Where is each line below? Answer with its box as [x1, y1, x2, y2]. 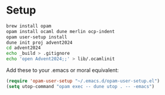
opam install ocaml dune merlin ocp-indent [6, 28, 115, 34]
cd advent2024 [6, 45, 41, 51]
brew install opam [6, 23, 51, 29]
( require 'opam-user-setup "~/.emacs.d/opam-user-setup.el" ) [6, 78, 160, 84]
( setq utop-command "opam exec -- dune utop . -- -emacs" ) [6, 83, 155, 89]
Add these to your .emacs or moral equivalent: [6, 67, 119, 74]
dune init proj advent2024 [6, 40, 73, 45]
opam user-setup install [6, 34, 67, 40]
